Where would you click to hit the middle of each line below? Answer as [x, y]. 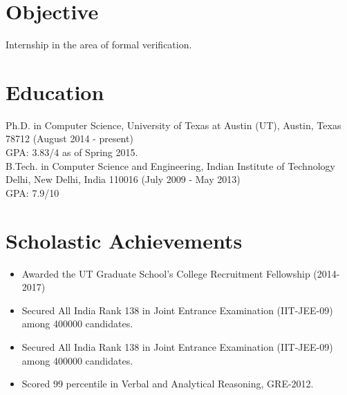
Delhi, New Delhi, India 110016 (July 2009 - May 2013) [123, 179]
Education [55, 91]
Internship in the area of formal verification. [99, 45]
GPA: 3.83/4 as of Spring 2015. [72, 152]
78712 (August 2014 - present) [69, 138]
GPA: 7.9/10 [32, 192]
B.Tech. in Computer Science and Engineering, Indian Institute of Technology [170, 165]
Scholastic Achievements [124, 240]
